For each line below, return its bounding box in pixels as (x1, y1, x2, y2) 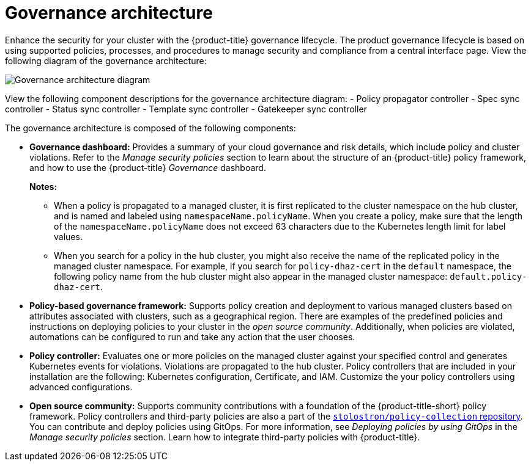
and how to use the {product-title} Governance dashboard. (29, 162, 266, 173)
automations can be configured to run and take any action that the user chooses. (29, 331, 355, 342)
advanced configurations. (29, 381, 133, 392)
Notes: (29, 181, 58, 192)
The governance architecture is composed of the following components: (5, 122, 296, 133)
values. (54, 231, 83, 242)
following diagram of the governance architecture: (5, 55, 207, 66)
